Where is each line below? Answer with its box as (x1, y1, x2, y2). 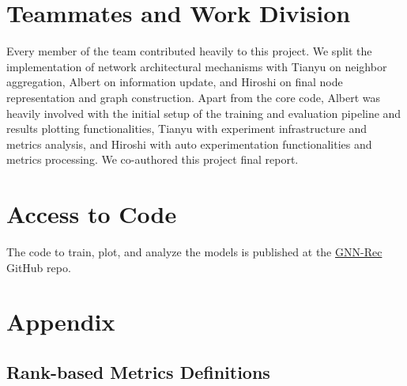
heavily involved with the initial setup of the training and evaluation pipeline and (6, 104, 401, 121)
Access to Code (6, 198, 177, 230)
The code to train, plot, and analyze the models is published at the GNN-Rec (6, 244, 383, 259)
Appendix (6, 305, 115, 338)
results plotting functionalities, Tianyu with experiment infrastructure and (6, 120, 367, 137)
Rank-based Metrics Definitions (6, 359, 270, 384)
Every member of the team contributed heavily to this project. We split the (6, 43, 372, 59)
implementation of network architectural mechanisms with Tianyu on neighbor (6, 58, 387, 74)
